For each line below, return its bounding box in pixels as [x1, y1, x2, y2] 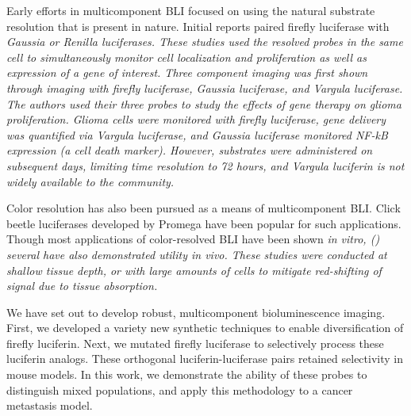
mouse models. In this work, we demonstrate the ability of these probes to [6, 366, 367, 383]
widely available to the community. [6, 173, 175, 189]
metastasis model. [6, 397, 93, 414]
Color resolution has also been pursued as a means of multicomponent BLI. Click [6, 200, 401, 216]
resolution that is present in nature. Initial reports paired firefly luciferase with [6, 17, 390, 34]
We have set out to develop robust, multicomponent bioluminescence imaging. [6, 303, 386, 320]
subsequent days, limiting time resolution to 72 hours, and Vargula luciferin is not [6, 157, 405, 174]
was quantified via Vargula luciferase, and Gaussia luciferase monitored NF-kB [6, 126, 388, 143]
